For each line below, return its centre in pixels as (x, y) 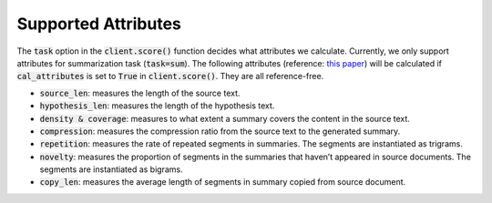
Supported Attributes (99, 24)
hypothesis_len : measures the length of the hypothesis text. (157, 106)
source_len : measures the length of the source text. (140, 93)
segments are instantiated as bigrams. (111, 169)
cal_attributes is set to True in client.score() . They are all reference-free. (170, 76)
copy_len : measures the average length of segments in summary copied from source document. (223, 182)
